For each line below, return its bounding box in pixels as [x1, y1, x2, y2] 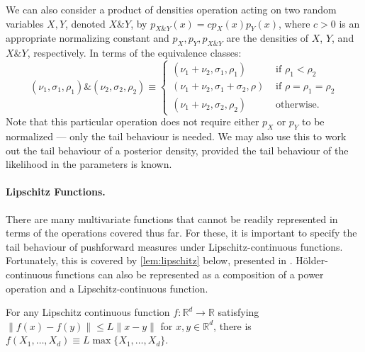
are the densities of [226, 30, 309, 45]
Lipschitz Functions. [6, 184, 106, 199]
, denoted [65, 16, 106, 30]
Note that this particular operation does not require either [6, 114, 259, 129]
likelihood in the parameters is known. [6, 157, 172, 171]
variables [6, 16, 44, 30]
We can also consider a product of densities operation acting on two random [6, 2, 337, 16]
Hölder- [296, 253, 328, 268]
